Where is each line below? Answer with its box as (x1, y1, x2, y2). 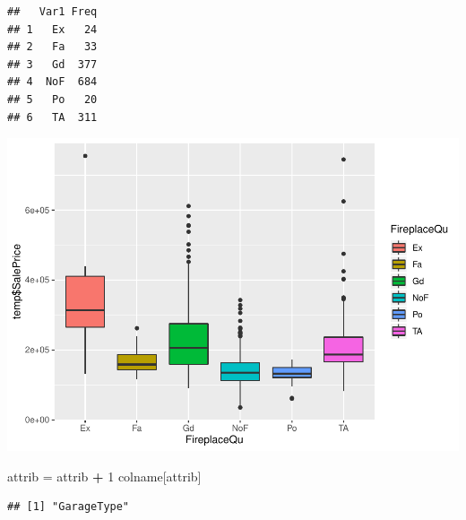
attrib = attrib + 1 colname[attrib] (7, 466, 202, 485)
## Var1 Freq (7, 5, 98, 18)
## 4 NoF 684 (7, 75, 98, 89)
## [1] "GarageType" (7, 500, 130, 514)
